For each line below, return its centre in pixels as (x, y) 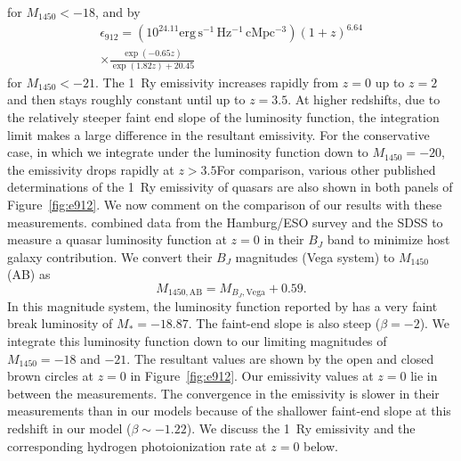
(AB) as (29, 274)
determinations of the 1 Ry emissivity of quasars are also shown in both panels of (230, 187)
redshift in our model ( (69, 428)
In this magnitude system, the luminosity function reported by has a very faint (222, 305)
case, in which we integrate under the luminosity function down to (188, 152)
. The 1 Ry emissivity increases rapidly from (217, 82)
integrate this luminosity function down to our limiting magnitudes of (197, 341)
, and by (117, 12)
